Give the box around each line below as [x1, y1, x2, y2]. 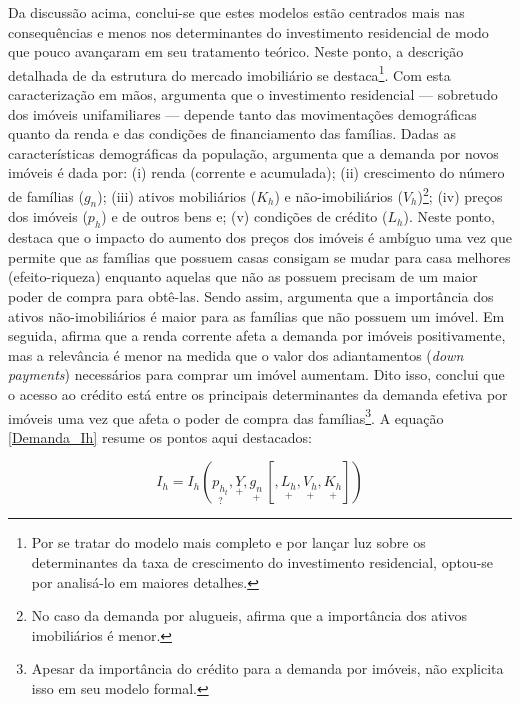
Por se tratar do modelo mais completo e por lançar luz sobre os [31, 532, 426, 553]
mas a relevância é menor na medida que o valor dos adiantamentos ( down [8, 344, 464, 365]
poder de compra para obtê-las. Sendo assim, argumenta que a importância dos [8, 286, 494, 307]
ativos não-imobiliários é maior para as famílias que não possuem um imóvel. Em [8, 305, 505, 326]
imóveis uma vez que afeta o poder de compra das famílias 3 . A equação [8, 404, 444, 428]
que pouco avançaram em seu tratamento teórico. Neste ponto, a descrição [8, 41, 464, 62]
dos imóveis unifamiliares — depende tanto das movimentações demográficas [8, 103, 477, 124]
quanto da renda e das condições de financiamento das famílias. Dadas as [8, 123, 456, 144]
